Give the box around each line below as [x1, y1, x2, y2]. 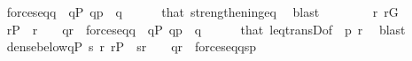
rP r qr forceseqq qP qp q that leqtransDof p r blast [6, 19, 406, 38]
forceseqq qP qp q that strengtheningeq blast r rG [6, 3, 399, 20]
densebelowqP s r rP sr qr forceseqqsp [6, 37, 257, 56]
